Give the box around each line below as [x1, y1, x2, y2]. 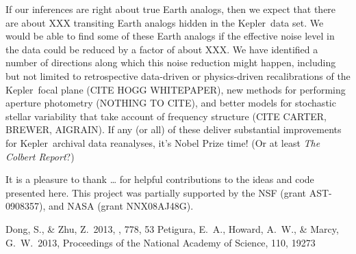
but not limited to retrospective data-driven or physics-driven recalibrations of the [5, 68, 351, 83]
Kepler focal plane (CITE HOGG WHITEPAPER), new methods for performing [5, 82, 346, 96]
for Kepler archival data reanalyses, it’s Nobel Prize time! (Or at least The [5, 135, 320, 150]
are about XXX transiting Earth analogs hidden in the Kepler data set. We [5, 15, 324, 29]
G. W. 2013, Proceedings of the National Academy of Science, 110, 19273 [5, 235, 316, 249]
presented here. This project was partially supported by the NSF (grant [5, 185, 307, 199]
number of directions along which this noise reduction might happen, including [5, 55, 336, 70]
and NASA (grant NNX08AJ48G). [48, 199, 194, 213]
